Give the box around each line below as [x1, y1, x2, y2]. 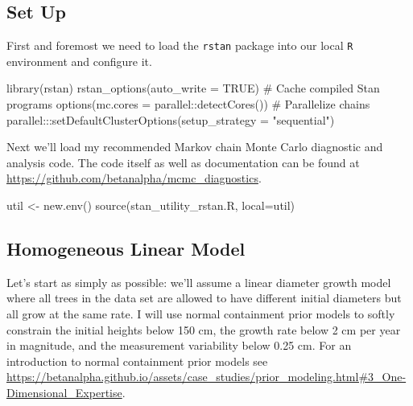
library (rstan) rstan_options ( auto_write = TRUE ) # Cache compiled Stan [6, 80, 380, 96]
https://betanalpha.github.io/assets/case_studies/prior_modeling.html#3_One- [6, 368, 407, 385]
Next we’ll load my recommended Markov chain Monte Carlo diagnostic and [6, 138, 383, 155]
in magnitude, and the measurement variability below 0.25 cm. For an [6, 337, 352, 354]
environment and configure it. [6, 52, 152, 69]
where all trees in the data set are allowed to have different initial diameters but [6, 289, 402, 306]
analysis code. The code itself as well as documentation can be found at [6, 154, 360, 170]
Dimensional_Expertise [6, 383, 122, 400]
